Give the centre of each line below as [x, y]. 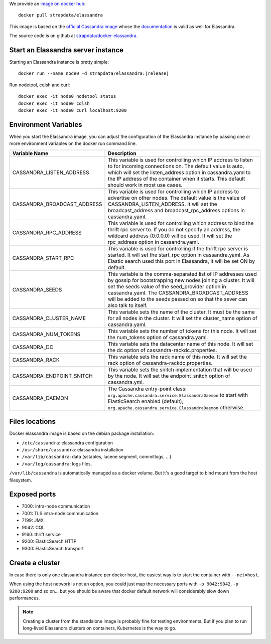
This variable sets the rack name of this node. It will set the [177, 357]
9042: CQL [33, 527]
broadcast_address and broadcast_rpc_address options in [176, 210]
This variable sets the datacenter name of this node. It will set [180, 344]
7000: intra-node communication [56, 506]
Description [122, 153]
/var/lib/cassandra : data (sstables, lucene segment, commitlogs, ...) [97, 457]
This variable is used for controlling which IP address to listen [180, 159]
